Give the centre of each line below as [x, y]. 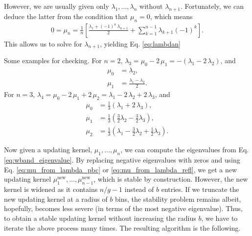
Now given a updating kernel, [48, 150]
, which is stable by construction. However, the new [171, 179]
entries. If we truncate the [200, 189]
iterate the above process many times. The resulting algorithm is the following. [122, 227]
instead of [139, 189]
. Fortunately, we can [212, 6]
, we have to [219, 218]
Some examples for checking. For [53, 60]
